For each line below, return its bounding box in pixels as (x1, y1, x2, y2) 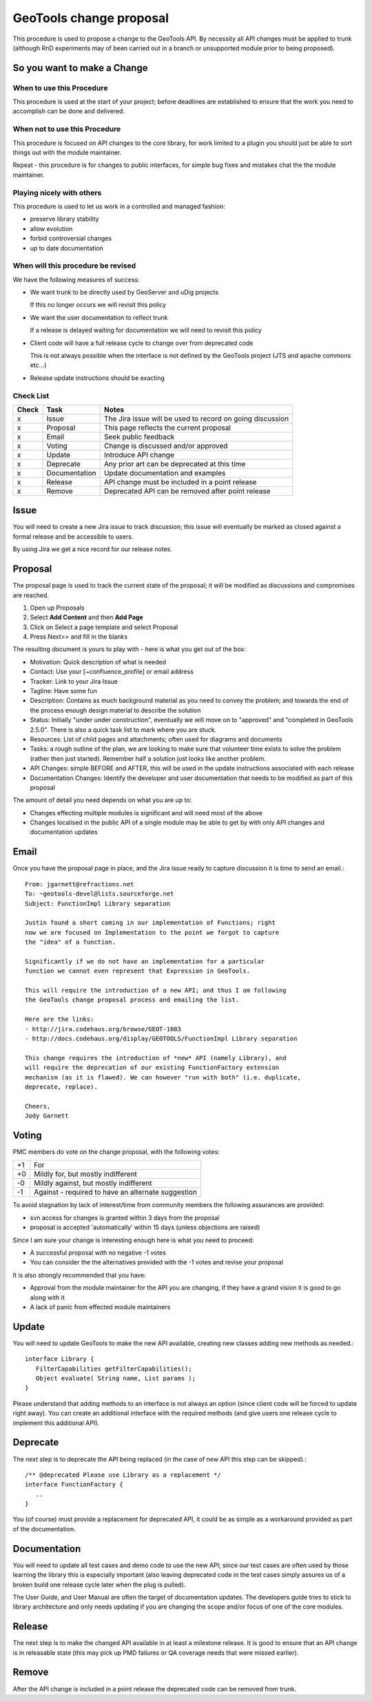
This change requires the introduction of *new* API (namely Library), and (25, 1054, 287, 1062)
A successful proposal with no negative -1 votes (30, 1249, 167, 1257)
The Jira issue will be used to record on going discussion (103, 414, 289, 424)
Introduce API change (103, 450, 175, 459)
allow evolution (30, 224, 73, 232)
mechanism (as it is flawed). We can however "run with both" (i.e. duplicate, (25, 1073, 301, 1081)
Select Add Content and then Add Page (30, 613, 144, 621)
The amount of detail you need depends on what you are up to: (12, 796, 192, 804)
